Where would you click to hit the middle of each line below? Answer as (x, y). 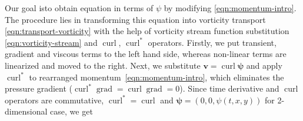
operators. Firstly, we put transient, (212, 42)
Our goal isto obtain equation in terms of (79, 8)
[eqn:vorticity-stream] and (51, 42)
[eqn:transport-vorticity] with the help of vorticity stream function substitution (147, 31)
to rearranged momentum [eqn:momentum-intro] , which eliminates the (157, 77)
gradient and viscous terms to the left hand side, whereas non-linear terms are (146, 54)
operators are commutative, (54, 100)
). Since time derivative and (229, 88)
